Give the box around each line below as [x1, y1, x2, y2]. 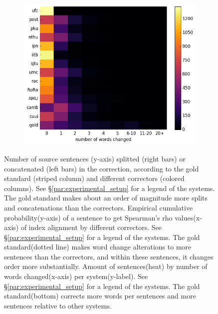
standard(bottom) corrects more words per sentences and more [4, 290, 196, 301]
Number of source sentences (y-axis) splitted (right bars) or [4, 153, 186, 163]
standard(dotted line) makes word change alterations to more [4, 241, 192, 252]
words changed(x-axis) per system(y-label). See [4, 271, 148, 281]
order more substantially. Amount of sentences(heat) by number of [4, 261, 208, 271]
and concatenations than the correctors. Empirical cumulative [4, 202, 193, 212]
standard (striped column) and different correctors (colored [4, 173, 185, 183]
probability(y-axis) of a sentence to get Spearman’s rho [4, 212, 173, 222]
